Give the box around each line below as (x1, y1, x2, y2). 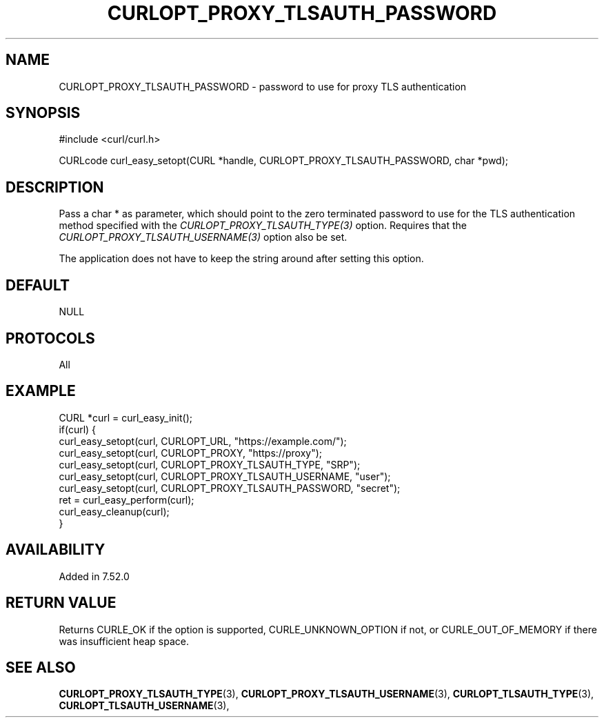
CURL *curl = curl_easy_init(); (59, 411, 192, 424)
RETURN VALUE (6, 594, 117, 612)
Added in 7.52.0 (59, 570, 130, 582)
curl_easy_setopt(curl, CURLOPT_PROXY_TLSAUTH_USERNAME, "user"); (59, 470, 391, 482)
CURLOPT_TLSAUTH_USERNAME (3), (59, 700, 230, 712)
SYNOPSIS (6, 104, 81, 122)
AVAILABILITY (6, 541, 105, 559)
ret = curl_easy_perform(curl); (59, 493, 194, 506)
